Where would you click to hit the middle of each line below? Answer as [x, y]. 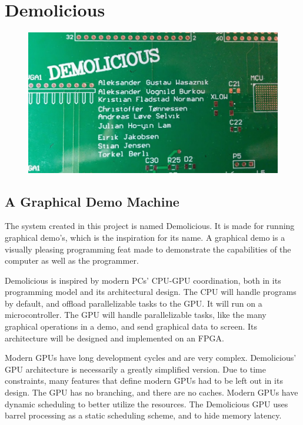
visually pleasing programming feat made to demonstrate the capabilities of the [148, 249]
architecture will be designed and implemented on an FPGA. [114, 338]
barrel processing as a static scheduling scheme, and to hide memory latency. [143, 415]
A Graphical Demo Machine [92, 201]
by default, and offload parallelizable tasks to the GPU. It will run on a [134, 303]
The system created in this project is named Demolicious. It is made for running [150, 226]
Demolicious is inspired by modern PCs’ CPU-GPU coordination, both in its [143, 280]
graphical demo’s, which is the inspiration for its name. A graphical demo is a [145, 237]
